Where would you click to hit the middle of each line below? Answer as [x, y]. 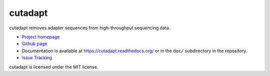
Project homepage [41, 37]
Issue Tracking [37, 58]
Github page [34, 44]
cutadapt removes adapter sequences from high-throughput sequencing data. [90, 28]
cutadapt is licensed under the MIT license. [54, 67]
